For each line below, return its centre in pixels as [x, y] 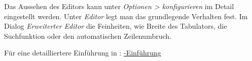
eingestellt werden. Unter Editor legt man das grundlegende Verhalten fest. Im [126, 16]
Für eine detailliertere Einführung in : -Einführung [83, 53]
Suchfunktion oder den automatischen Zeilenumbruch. [88, 36]
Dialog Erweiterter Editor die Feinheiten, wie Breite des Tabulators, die [116, 26]
